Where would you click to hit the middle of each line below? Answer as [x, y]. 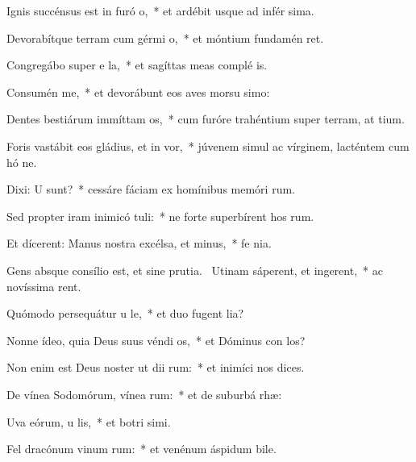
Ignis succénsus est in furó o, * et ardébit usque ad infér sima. [160, 10]
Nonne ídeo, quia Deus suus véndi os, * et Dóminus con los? [156, 340]
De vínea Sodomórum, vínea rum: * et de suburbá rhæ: [144, 394]
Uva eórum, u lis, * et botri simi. [89, 421]
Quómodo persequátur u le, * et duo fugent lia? [125, 313]
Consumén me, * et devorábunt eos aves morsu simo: [138, 92]
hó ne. [22, 162]
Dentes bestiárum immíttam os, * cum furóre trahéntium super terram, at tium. [206, 119]
